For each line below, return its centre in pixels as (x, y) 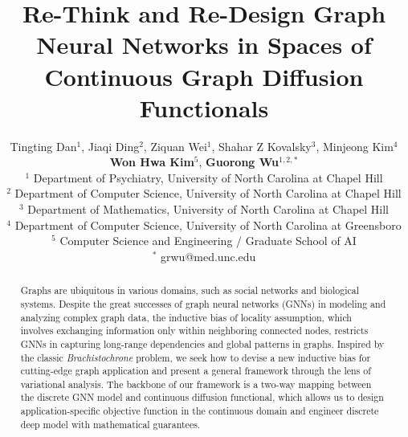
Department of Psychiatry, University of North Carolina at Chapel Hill (208, 177)
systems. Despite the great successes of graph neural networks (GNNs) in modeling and (203, 303)
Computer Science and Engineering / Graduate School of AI (208, 241)
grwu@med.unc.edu (208, 256)
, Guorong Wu (239, 162)
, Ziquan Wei (175, 146)
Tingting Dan (43, 146)
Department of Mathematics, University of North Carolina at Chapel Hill (208, 209)
